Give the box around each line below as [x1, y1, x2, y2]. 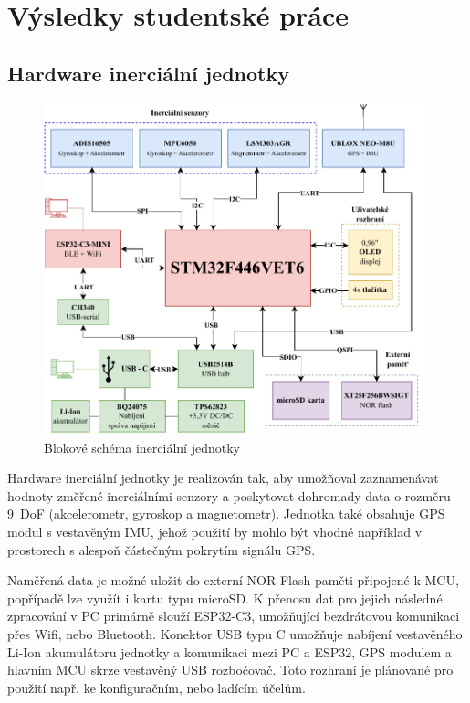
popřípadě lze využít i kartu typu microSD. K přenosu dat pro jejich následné [7, 588, 443, 607]
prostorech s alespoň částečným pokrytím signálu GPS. [7, 540, 316, 559]
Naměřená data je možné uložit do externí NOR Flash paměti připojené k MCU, [7, 571, 459, 590]
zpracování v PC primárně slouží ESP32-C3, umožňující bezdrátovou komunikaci [7, 606, 460, 625]
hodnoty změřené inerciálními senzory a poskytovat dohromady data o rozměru [7, 486, 451, 505]
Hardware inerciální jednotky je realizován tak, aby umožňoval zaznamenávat [7, 468, 439, 488]
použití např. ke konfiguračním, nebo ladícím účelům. [7, 677, 306, 697]
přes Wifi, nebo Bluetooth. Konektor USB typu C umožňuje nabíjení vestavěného [7, 624, 463, 643]
